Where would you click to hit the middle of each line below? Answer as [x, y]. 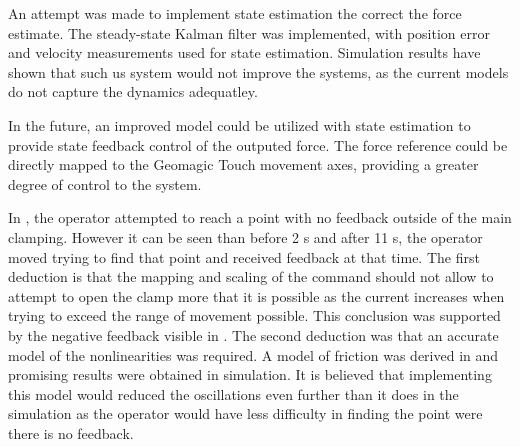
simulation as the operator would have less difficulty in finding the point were [245, 413]
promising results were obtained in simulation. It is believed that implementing [250, 374]
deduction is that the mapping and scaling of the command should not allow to [251, 276]
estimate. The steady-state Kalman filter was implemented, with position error [249, 32]
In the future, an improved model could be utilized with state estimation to [239, 124]
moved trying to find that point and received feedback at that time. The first [244, 256]
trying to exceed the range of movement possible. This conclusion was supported [254, 315]
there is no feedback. [71, 432]
